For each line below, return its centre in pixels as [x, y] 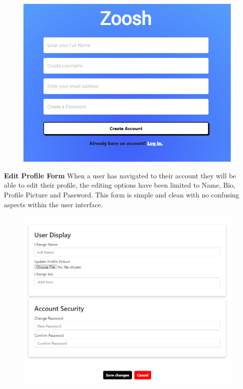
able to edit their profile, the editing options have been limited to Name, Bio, [120, 185]
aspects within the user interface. [54, 204]
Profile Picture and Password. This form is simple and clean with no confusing [122, 194]
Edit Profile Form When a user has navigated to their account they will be [120, 175]
